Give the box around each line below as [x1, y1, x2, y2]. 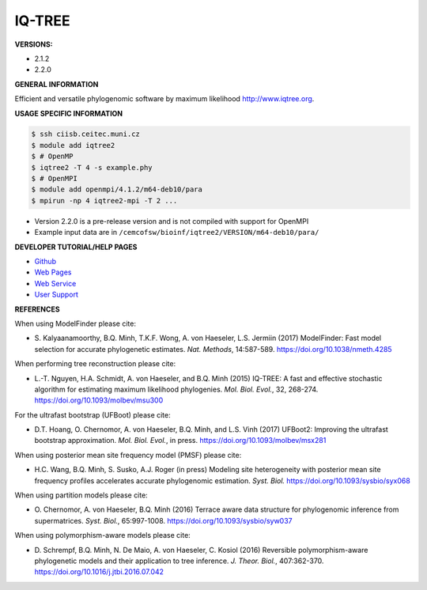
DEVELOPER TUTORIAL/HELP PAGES [14, 242, 138, 252]
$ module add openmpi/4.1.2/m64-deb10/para [31, 185, 203, 194]
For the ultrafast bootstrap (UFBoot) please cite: [14, 410, 172, 419]
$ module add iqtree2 [31, 141, 115, 149]
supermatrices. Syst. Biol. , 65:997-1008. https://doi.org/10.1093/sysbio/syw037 [34, 516, 293, 525]
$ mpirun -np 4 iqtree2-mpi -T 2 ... [31, 196, 178, 205]
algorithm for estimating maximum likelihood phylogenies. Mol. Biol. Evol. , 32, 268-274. [34, 384, 319, 394]
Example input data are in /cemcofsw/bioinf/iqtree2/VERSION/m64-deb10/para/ [34, 228, 319, 237]
